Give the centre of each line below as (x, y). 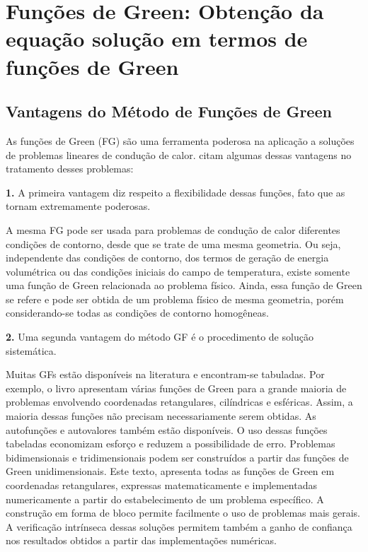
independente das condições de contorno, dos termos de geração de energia (167, 258)
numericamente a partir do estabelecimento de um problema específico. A (165, 499)
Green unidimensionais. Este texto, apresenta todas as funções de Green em (170, 471)
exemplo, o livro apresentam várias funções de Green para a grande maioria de (176, 388)
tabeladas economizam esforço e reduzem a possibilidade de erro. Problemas (171, 444)
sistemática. (31, 350)
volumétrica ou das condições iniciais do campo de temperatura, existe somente (178, 271)
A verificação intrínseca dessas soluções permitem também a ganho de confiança (179, 526)
